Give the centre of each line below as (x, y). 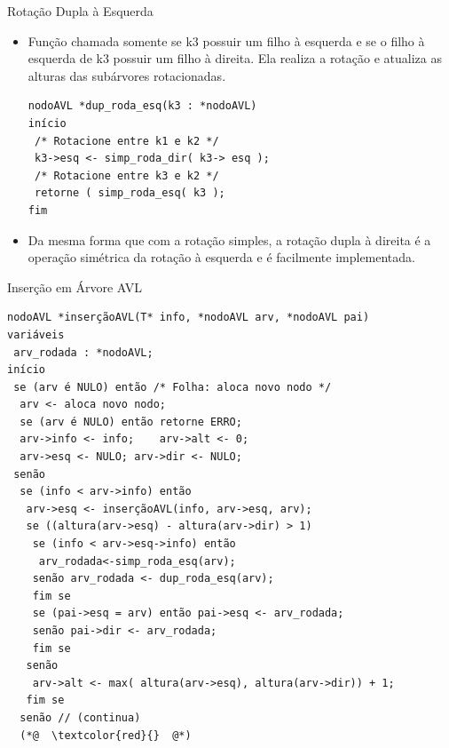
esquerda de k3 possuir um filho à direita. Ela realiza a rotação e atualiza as (235, 58)
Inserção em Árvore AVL (75, 286)
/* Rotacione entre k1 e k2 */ (126, 141)
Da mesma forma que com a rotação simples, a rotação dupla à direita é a (229, 239)
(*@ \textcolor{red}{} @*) (106, 735)
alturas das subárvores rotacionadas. (127, 75)
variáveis (36, 334)
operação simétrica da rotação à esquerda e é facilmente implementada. (221, 257)
